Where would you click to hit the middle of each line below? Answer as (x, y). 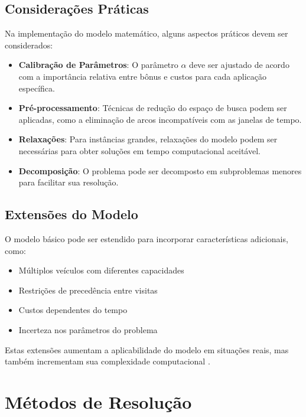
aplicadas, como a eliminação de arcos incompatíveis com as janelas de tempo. (160, 119)
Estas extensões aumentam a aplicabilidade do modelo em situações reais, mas (147, 349)
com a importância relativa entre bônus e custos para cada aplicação (142, 76)
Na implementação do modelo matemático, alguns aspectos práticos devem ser (147, 33)
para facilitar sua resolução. (69, 182)
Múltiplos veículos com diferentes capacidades (101, 270)
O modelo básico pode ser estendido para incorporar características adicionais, (147, 238)
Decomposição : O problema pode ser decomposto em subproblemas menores (160, 170)
